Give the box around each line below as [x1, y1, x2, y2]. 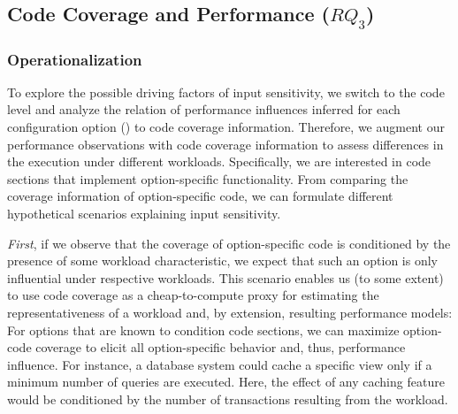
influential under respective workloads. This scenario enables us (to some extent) [7, 268, 444, 287]
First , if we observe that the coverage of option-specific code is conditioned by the [7, 234, 451, 252]
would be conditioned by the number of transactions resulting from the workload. [7, 389, 448, 408]
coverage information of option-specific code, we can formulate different [7, 187, 393, 205]
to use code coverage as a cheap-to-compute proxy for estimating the [7, 286, 379, 304]
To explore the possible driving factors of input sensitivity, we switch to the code [7, 82, 445, 101]
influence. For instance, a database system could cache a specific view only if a [7, 355, 432, 373]
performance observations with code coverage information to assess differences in [7, 134, 444, 153]
